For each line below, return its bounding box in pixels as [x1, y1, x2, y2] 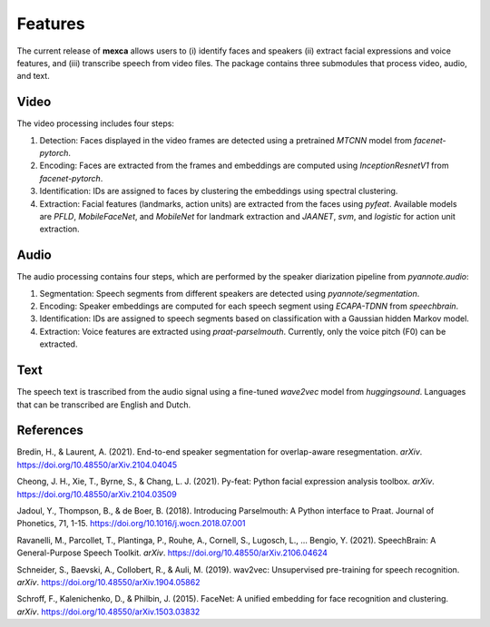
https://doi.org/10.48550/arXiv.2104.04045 [16, 459, 178, 470]
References [16, 423, 83, 438]
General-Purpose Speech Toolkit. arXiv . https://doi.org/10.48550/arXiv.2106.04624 [16, 547, 328, 558]
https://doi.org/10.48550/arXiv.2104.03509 [16, 488, 177, 499]
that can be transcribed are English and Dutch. [16, 399, 191, 410]
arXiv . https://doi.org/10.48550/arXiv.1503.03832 [16, 606, 201, 617]
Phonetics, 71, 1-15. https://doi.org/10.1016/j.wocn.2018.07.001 [16, 518, 246, 529]
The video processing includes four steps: [16, 118, 174, 129]
